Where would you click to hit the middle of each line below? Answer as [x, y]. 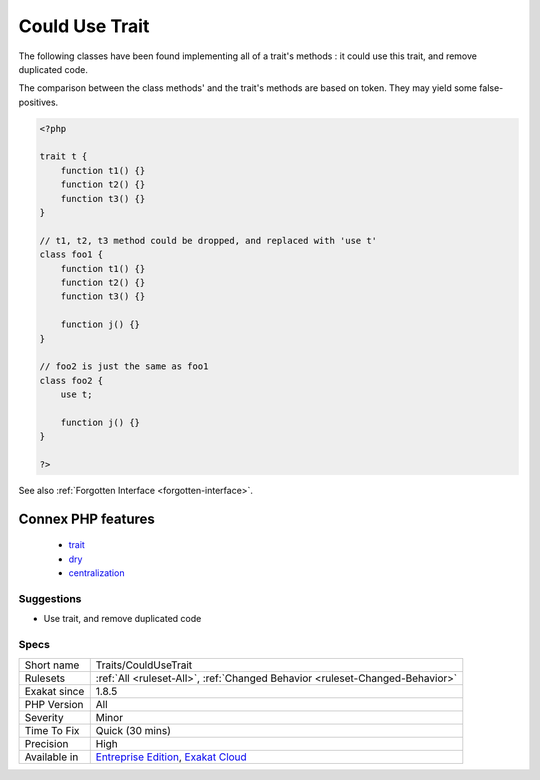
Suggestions [50, 599]
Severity [44, 717]
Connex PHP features [86, 518]
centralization [96, 573]
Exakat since [54, 691]
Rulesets [44, 678]
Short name [52, 665]
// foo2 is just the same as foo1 [124, 366]
